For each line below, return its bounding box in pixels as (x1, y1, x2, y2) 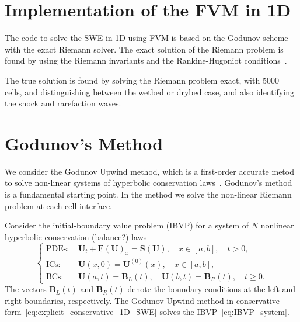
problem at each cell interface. (5, 199, 113, 212)
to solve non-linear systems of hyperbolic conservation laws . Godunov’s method (5, 176, 292, 189)
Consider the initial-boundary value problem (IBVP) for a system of (5, 219, 249, 231)
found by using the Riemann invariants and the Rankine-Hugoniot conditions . (5, 54, 287, 67)
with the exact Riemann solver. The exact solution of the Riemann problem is (5, 43, 284, 55)
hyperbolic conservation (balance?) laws (5, 230, 147, 243)
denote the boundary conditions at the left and (127, 283, 296, 295)
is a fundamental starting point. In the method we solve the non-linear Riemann (5, 188, 292, 200)
